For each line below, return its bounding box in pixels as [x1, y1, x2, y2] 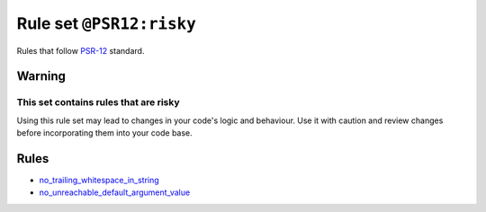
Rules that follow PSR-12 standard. [16, 45, 145, 56]
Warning [16, 68, 67, 84]
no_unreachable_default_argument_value [39, 187, 191, 198]
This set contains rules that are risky [16, 96, 180, 109]
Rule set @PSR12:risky [16, 13, 197, 33]
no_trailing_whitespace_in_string [39, 175, 159, 185]
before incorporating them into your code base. [16, 128, 193, 138]
